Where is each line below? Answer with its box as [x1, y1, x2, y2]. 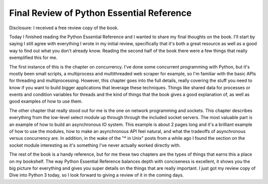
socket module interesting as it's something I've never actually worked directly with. [9, 142, 181, 148]
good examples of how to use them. [9, 98, 83, 104]
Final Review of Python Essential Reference [9, 7, 192, 18]
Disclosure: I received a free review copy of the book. [9, 25, 119, 31]
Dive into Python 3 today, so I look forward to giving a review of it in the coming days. [9, 172, 184, 178]
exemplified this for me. [9, 55, 58, 61]
